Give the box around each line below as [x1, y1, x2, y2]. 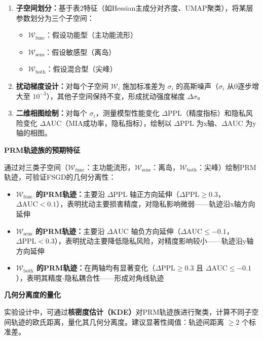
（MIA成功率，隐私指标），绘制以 [61, 117, 172, 128]
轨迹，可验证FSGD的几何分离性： [4, 172, 116, 182]
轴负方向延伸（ [131, 225, 181, 236]
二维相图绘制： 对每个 [16, 108, 87, 118]
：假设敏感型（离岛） [45, 46, 116, 57]
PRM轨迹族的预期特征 [4, 144, 81, 155]
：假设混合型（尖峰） [46, 63, 117, 74]
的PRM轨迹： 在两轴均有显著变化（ [36, 262, 156, 273]
